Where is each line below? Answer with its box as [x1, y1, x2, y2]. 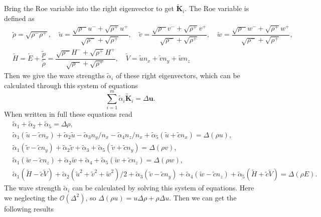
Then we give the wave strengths [4, 70, 105, 81]
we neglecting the [4, 192, 58, 202]
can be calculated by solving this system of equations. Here [72, 182, 254, 193]
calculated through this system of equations [4, 80, 138, 90]
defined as [4, 13, 35, 23]
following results [4, 203, 54, 213]
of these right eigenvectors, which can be [115, 70, 240, 81]
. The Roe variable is [185, 3, 249, 14]
